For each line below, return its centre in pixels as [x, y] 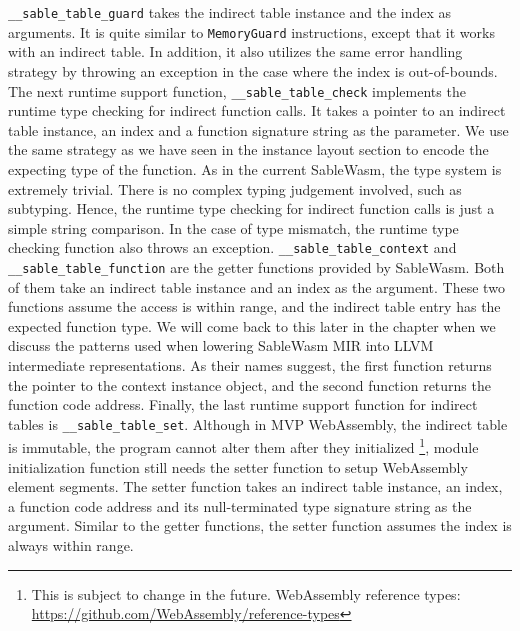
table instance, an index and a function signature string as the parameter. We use [258, 129]
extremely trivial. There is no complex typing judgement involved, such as [235, 188]
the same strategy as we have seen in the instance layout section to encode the [248, 149]
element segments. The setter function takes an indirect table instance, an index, [255, 486]
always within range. [71, 545]
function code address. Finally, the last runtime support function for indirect [243, 404]
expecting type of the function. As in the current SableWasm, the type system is [255, 168]
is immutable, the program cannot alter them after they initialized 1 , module [243, 446]
